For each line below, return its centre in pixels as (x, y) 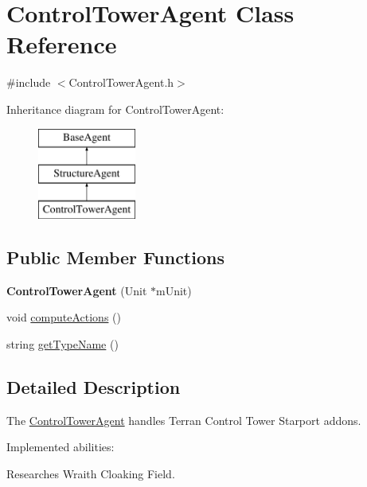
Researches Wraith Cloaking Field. (91, 473)
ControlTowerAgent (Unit (77, 290)
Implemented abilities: (61, 447)
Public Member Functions (115, 257)
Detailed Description (94, 386)
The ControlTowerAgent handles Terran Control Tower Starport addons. (184, 420)
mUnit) (174, 290)
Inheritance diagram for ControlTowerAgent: (115, 109)
